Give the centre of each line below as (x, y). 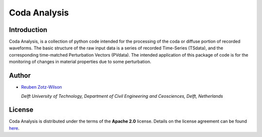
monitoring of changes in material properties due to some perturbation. (80, 62)
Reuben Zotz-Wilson (42, 87)
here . (14, 128)
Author (20, 76)
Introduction (28, 30)
